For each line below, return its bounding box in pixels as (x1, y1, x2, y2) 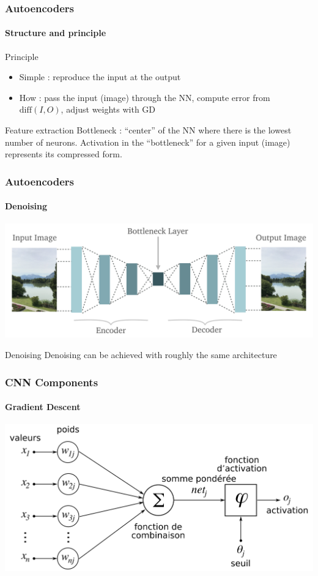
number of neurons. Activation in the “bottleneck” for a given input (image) (5, 135, 290, 148)
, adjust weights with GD (61, 103, 156, 116)
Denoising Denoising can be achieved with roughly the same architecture (5, 348, 277, 361)
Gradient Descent (5, 400, 81, 413)
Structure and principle (5, 26, 106, 39)
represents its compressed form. (5, 148, 122, 160)
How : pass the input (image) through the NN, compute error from (19, 91, 270, 103)
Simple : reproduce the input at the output (19, 70, 181, 83)
